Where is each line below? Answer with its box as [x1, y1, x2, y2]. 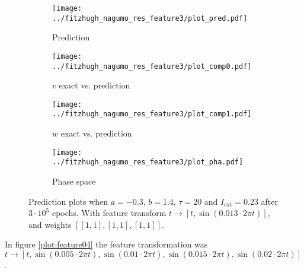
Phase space [52, 175, 96, 188]
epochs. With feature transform [52, 207, 167, 219]
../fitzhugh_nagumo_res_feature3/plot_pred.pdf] [52, 14, 248, 23]
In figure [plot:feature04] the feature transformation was [5, 238, 208, 250]
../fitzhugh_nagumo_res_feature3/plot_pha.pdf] [52, 158, 244, 167]
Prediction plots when [28, 195, 108, 207]
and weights [28, 218, 72, 230]
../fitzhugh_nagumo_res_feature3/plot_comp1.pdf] [52, 110, 252, 119]
